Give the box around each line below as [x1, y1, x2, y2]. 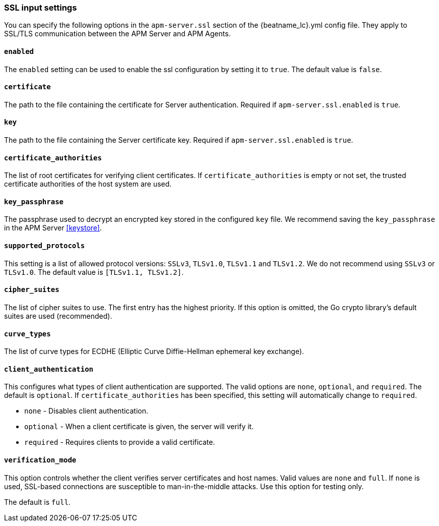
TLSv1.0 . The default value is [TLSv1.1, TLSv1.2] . [4, 267, 184, 276]
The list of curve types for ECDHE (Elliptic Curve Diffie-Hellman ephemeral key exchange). [4, 347, 304, 356]
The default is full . [4, 497, 71, 506]
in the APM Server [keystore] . [4, 223, 102, 232]
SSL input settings [4, 3, 77, 13]
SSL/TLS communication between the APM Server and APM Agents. [4, 29, 231, 38]
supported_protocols [4, 242, 85, 250]
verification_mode [4, 455, 77, 464]
